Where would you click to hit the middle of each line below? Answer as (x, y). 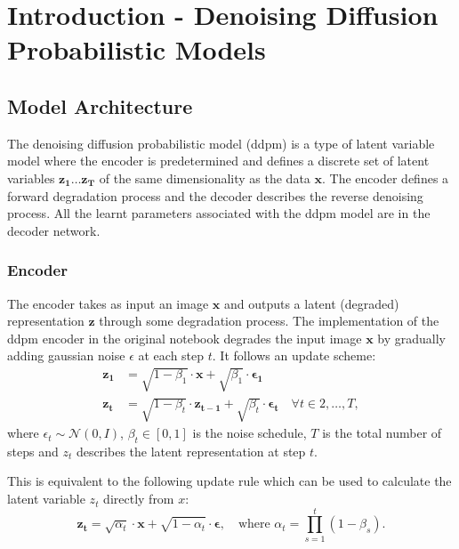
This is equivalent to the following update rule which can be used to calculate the (229, 481)
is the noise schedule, (250, 433)
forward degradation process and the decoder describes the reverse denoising (215, 195)
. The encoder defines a (386, 178)
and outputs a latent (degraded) (311, 303)
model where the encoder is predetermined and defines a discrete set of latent (218, 161)
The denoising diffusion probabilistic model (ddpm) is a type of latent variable (221, 143)
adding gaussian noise (66, 355)
